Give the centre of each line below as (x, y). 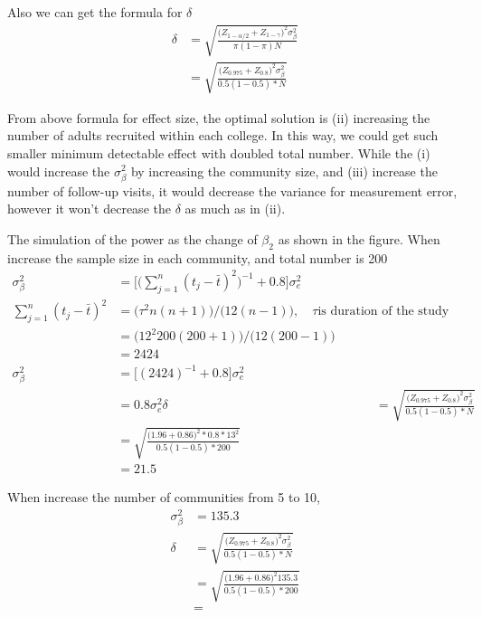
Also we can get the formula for (95, 12)
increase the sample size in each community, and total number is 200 (198, 257)
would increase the (59, 171)
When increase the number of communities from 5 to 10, (164, 497)
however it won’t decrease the (89, 209)
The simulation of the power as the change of (132, 238)
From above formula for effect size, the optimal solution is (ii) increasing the (219, 117)
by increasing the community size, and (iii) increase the (284, 171)
